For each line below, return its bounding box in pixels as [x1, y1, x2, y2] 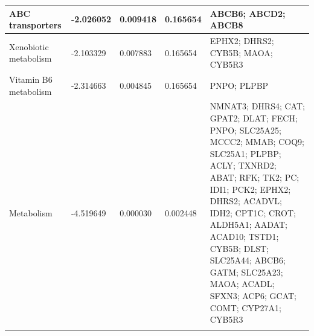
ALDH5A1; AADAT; [210, 218, 287, 231]
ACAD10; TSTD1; [210, 230, 279, 242]
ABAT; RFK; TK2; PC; [210, 170, 300, 183]
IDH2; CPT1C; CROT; [210, 206, 296, 219]
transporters [9, 19, 62, 31]
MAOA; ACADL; [210, 277, 275, 290]
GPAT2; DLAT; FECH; [210, 112, 298, 124]
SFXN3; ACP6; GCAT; [210, 289, 297, 302]
